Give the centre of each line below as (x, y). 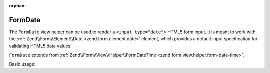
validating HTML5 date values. (40, 46)
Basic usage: (22, 64)
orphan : (18, 6)
